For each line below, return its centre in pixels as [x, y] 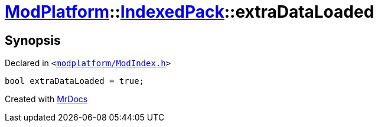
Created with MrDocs [46, 99]
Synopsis [33, 40]
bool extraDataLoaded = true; [75, 81]
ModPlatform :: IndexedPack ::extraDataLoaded [190, 12]
